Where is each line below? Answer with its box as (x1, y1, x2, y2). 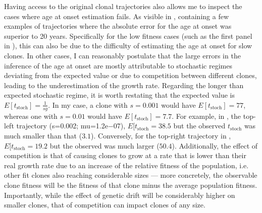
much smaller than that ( (4, 130, 82, 140)
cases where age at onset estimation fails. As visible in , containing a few (4, 11, 229, 21)
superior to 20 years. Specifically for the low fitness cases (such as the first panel (4, 30, 252, 41)
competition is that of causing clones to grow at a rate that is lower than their (4, 150, 246, 161)
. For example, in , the (172, 110, 241, 121)
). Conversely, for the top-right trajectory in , (91, 130, 231, 140)
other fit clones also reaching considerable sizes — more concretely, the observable (4, 170, 257, 180)
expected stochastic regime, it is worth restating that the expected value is (4, 90, 235, 100)
